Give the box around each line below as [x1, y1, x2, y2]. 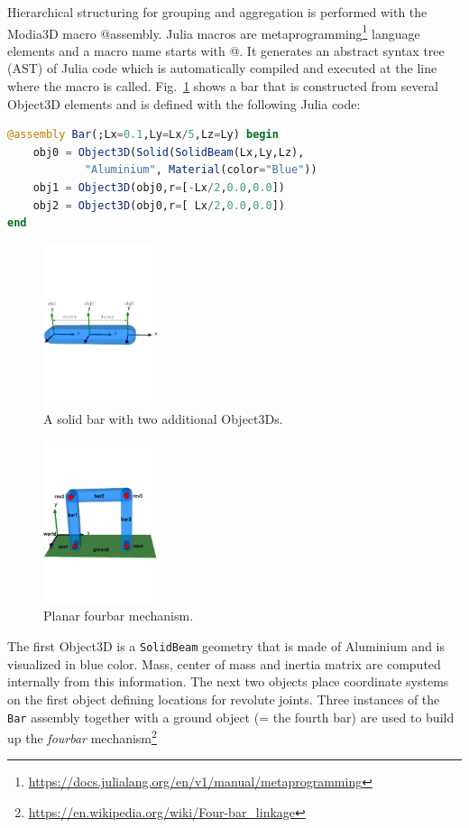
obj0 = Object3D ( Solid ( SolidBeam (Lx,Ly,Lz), [32, 145, 305, 159]
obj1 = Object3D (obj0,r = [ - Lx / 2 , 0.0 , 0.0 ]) [32, 181, 286, 194]
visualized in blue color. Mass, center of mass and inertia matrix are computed [7, 654, 441, 673]
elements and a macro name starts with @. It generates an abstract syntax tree [7, 41, 445, 60]
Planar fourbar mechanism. [43, 606, 194, 625]
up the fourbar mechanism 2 [7, 726, 157, 747]
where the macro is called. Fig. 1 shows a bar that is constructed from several [7, 77, 439, 96]
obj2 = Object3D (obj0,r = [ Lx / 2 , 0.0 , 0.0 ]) [32, 198, 285, 212]
